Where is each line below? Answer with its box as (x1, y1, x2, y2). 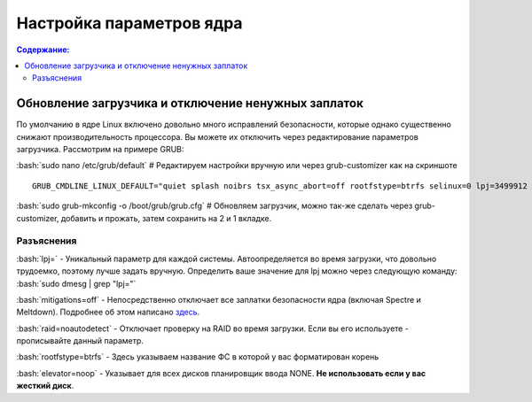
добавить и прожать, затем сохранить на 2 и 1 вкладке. (60, 213, 272, 223)
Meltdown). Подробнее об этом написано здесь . (16, 306, 200, 318)
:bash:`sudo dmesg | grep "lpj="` (16, 278, 137, 289)
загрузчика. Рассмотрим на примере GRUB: (16, 144, 184, 155)
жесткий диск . (16, 381, 74, 391)
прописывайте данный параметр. (16, 336, 144, 346)
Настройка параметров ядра (16, 13, 243, 33)
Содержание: (16, 44, 70, 55)
